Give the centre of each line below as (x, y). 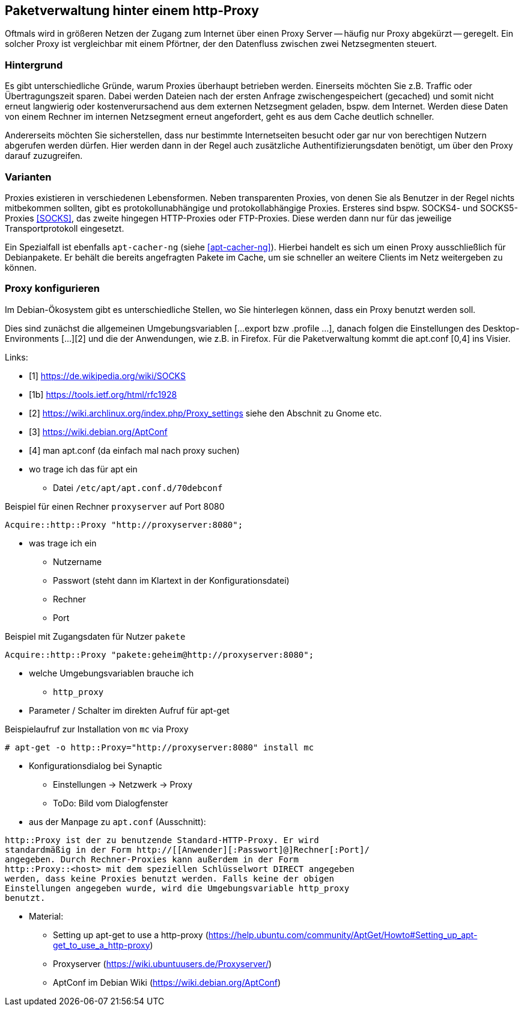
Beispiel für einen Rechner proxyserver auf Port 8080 (115, 506)
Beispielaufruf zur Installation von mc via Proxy (97, 729)
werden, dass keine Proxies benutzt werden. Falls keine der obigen (169, 878)
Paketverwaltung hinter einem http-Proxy (132, 11)
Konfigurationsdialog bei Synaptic (96, 765)
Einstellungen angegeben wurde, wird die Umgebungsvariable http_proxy (177, 888)
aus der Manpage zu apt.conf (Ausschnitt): (117, 821)
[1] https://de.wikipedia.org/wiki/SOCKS (107, 376)
